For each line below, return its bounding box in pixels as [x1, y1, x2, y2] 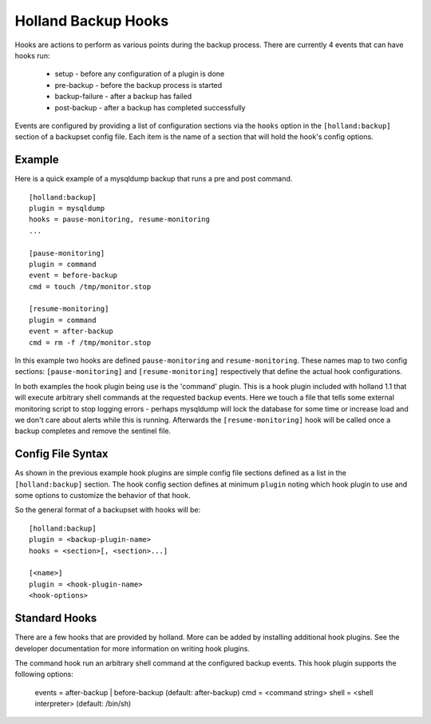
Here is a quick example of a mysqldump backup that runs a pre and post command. [14, 174, 293, 184]
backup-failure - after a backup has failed [54, 92, 192, 101]
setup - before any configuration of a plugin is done [54, 69, 225, 79]
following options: [14, 670, 73, 679]
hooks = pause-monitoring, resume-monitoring [29, 215, 211, 224]
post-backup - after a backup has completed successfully [54, 102, 246, 112]
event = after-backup [29, 327, 113, 336]
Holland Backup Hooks [14, 12, 169, 30]
